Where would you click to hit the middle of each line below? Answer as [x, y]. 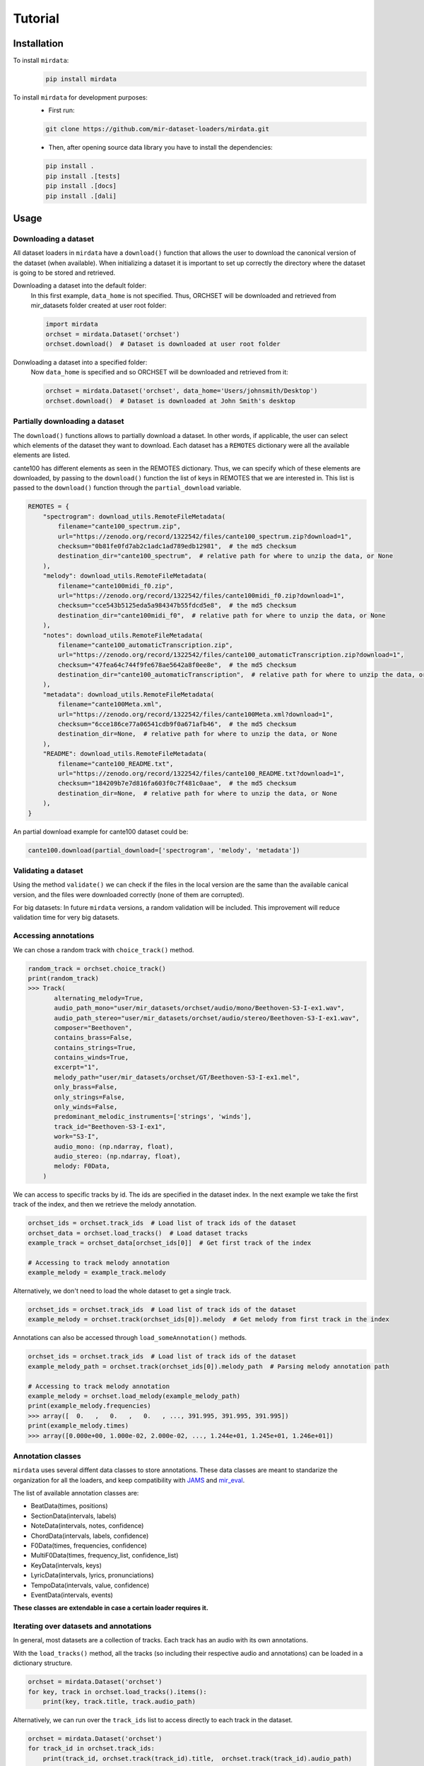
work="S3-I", [76, 1137]
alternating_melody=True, [99, 998]
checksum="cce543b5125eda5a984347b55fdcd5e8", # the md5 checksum [177, 605]
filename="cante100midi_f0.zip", [116, 586]
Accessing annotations [54, 936]
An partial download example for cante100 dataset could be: [101, 831]
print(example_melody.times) [78, 1426]
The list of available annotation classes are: [76, 1493]
